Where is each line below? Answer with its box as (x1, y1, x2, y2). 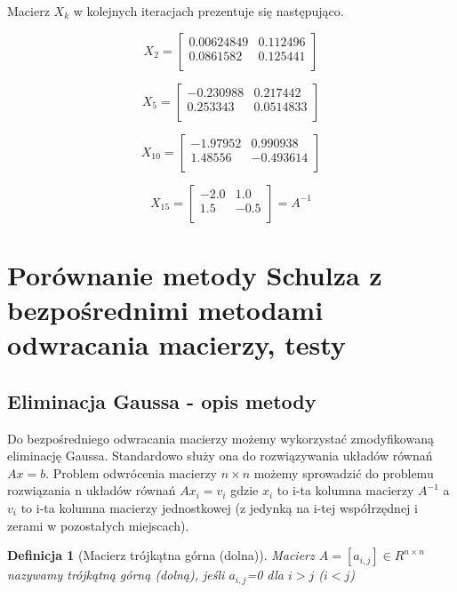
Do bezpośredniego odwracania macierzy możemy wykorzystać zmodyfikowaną (7, 428, 434, 447)
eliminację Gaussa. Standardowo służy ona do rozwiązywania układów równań (7, 446, 433, 465)
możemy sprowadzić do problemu (253, 463, 434, 482)
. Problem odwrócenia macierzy (45, 463, 217, 482)
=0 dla (246, 565, 284, 584)
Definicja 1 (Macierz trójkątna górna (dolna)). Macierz (7, 546, 315, 564)
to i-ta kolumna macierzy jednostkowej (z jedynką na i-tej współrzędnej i (20, 498, 418, 516)
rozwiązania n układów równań (7, 481, 176, 500)
